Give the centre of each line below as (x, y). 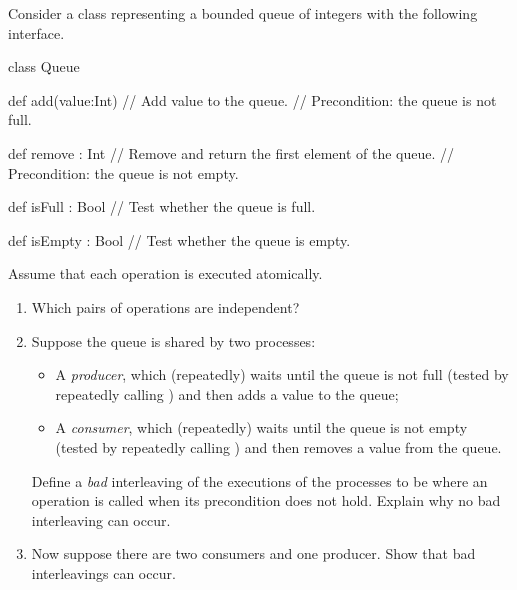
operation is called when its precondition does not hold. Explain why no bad (266, 500)
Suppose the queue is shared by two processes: (173, 340)
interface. (36, 32)
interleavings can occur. (103, 572)
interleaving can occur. (101, 519)
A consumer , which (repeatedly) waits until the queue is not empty (261, 427)
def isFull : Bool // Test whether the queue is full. (162, 206)
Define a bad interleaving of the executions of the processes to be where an (259, 480)
